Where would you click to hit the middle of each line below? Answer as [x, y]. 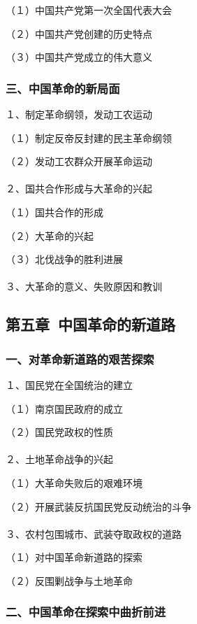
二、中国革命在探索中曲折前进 [86, 612]
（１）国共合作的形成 [54, 212]
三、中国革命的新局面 [63, 88]
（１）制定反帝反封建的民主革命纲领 [89, 137]
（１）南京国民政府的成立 [64, 408]
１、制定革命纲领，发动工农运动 [79, 114]
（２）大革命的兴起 [50, 235]
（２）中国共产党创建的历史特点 [79, 33]
